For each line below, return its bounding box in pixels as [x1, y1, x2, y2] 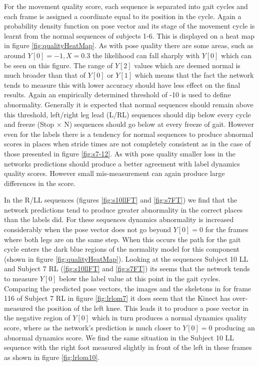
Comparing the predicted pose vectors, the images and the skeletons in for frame [4, 283, 251, 293]
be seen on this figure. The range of [4, 60, 113, 70]
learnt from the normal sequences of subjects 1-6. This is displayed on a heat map [4, 30, 255, 41]
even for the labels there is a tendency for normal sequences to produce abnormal [4, 128, 253, 139]
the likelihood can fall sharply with [92, 50, 199, 60]
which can [221, 50, 252, 60]
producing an [214, 322, 255, 332]
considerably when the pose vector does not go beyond [4, 224, 171, 235]
